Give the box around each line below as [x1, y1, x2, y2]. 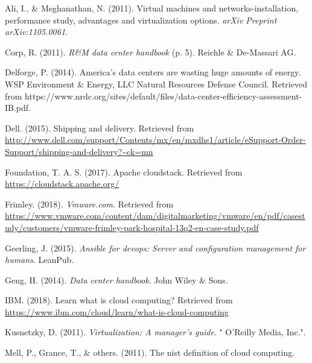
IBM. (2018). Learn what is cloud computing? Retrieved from [5, 294, 233, 306]
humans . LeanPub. [5, 253, 74, 266]
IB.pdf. [5, 101, 31, 114]
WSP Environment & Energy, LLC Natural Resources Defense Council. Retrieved [5, 77, 307, 90]
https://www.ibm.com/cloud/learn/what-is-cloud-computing [5, 305, 229, 318]
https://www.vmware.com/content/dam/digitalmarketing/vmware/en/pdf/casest [5, 209, 305, 222]
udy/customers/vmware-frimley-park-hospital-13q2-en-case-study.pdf [5, 221, 259, 233]
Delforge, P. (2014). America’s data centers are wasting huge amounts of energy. [5, 66, 301, 78]
